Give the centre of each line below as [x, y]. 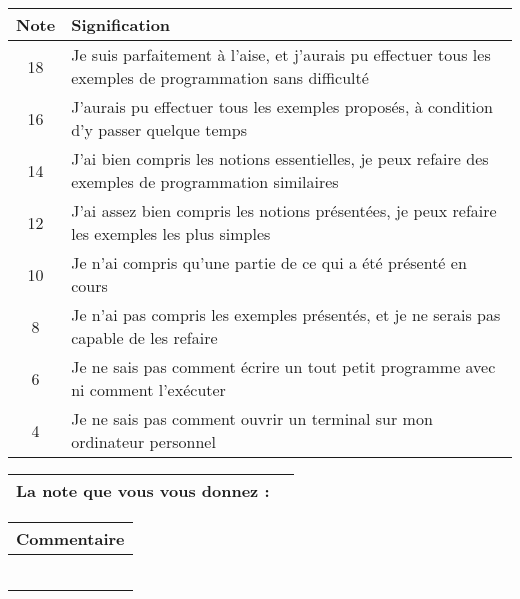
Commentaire [70, 538]
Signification [121, 24]
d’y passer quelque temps [159, 129]
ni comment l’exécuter [148, 389]
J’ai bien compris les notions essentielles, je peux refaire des [280, 158]
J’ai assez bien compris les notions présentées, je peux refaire [284, 210]
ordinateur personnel [143, 441]
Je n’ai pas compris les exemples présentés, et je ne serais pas [286, 314]
